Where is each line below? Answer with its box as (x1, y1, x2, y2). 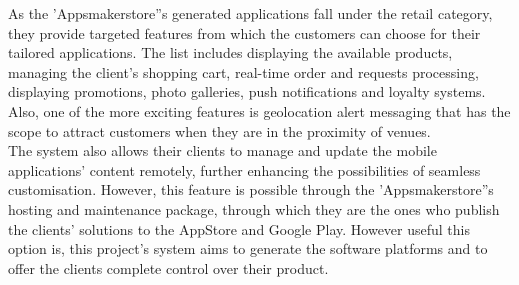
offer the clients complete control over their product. (8, 257, 329, 278)
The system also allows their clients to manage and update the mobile (8, 140, 437, 161)
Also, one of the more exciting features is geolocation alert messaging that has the (8, 100, 511, 121)
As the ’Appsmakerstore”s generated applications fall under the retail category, (8, 3, 493, 23)
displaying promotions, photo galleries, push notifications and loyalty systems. (8, 81, 486, 102)
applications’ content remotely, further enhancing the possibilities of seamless (8, 159, 481, 180)
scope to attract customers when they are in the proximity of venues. (8, 120, 431, 141)
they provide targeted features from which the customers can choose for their (8, 22, 481, 43)
